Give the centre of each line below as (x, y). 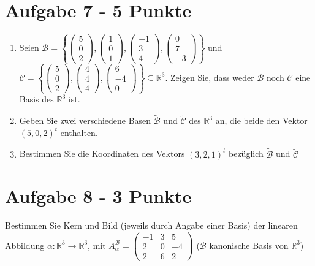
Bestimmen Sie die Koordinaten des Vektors (102, 154)
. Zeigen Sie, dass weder (210, 77)
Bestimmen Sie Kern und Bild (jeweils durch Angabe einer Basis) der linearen (151, 225)
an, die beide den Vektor (261, 120)
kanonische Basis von (249, 245)
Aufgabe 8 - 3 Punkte (98, 196)
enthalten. (79, 132)
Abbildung (25, 245)
